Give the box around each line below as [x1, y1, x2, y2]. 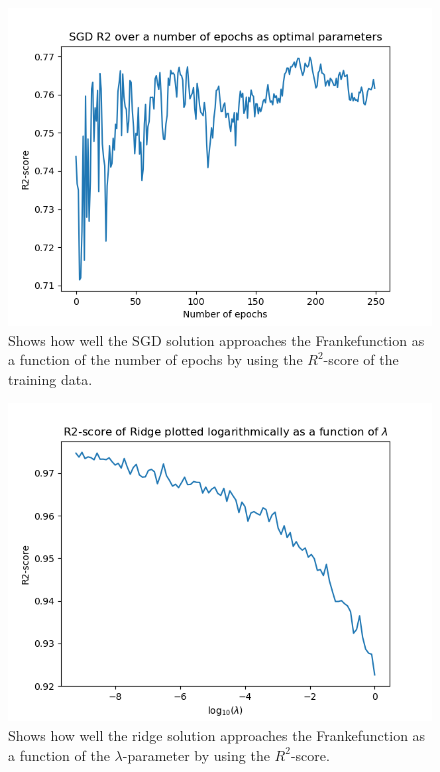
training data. [8, 368, 93, 389]
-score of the [323, 349, 399, 370]
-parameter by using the [122, 744, 270, 765]
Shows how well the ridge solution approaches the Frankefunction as [8, 724, 426, 745]
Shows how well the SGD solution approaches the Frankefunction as [8, 329, 425, 350]
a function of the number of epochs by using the [8, 349, 303, 370]
